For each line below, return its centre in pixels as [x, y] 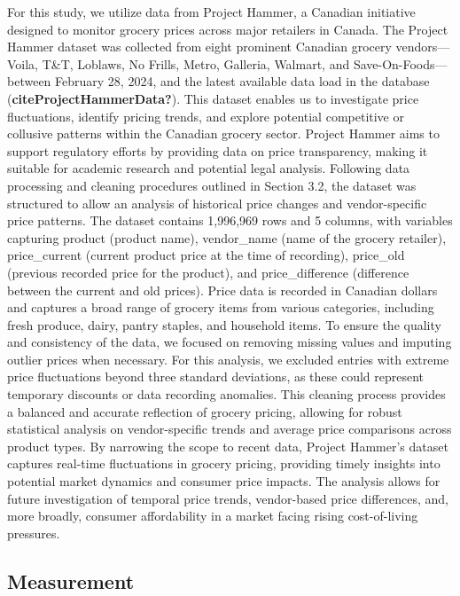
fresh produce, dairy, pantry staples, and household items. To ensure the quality [224, 324]
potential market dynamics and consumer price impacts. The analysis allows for [224, 481]
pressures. [34, 533]
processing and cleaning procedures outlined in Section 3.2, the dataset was [212, 185]
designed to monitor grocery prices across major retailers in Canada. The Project [228, 29]
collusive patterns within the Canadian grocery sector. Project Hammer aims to [223, 133]
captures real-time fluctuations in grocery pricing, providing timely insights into [224, 463]
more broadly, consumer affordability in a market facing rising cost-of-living [213, 516]
